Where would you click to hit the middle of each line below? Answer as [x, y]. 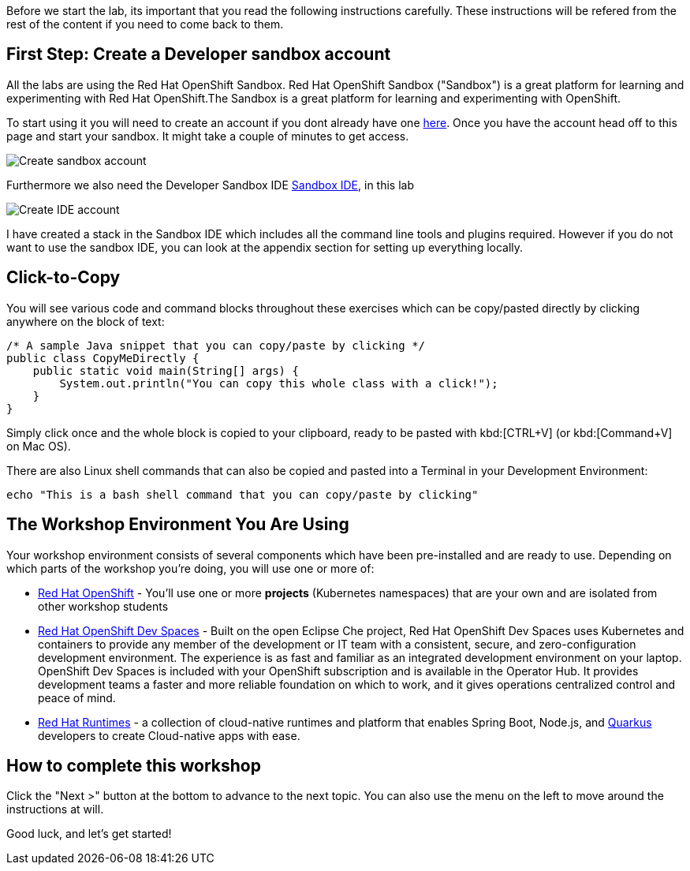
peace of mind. [77, 697]
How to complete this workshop [134, 765]
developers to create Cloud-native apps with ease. [169, 735]
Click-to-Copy [63, 278]
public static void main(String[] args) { [166, 370]
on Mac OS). [39, 446]
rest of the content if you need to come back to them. [145, 24]
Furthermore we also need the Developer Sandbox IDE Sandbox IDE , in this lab [211, 185]
